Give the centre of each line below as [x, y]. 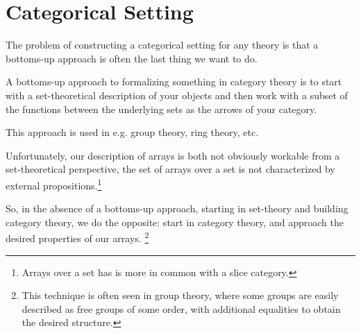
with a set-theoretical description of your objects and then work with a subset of [177, 95]
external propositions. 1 [54, 184]
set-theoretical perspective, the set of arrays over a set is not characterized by [170, 169]
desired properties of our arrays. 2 [77, 237]
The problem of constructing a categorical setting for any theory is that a [162, 45]
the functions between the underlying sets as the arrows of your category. [161, 109]
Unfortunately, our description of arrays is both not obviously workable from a [173, 155]
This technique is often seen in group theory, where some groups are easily [180, 295]
